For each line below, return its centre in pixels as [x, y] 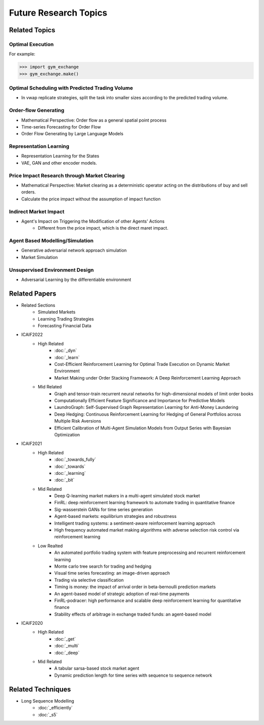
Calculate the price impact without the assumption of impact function [91, 199]
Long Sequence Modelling [48, 701]
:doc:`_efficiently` [55, 708]
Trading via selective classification [89, 580]
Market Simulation [40, 257]
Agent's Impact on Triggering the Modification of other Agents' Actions [93, 221]
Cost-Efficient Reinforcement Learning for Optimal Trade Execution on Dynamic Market [142, 364]
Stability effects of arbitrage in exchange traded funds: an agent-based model [133, 614]
